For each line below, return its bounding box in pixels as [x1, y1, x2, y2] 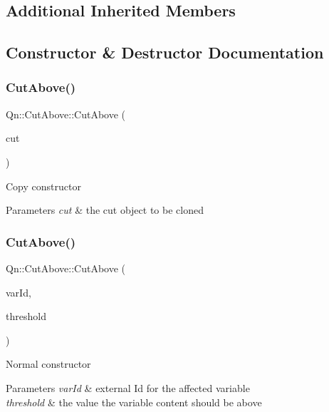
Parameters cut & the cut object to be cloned [6, 202, 204, 217]
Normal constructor [6, 356, 91, 371]
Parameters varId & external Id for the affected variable [6, 380, 250, 395]
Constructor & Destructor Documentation [6, 41, 324, 63]
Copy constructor [6, 178, 81, 193]
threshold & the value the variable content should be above [6, 394, 262, 409]
